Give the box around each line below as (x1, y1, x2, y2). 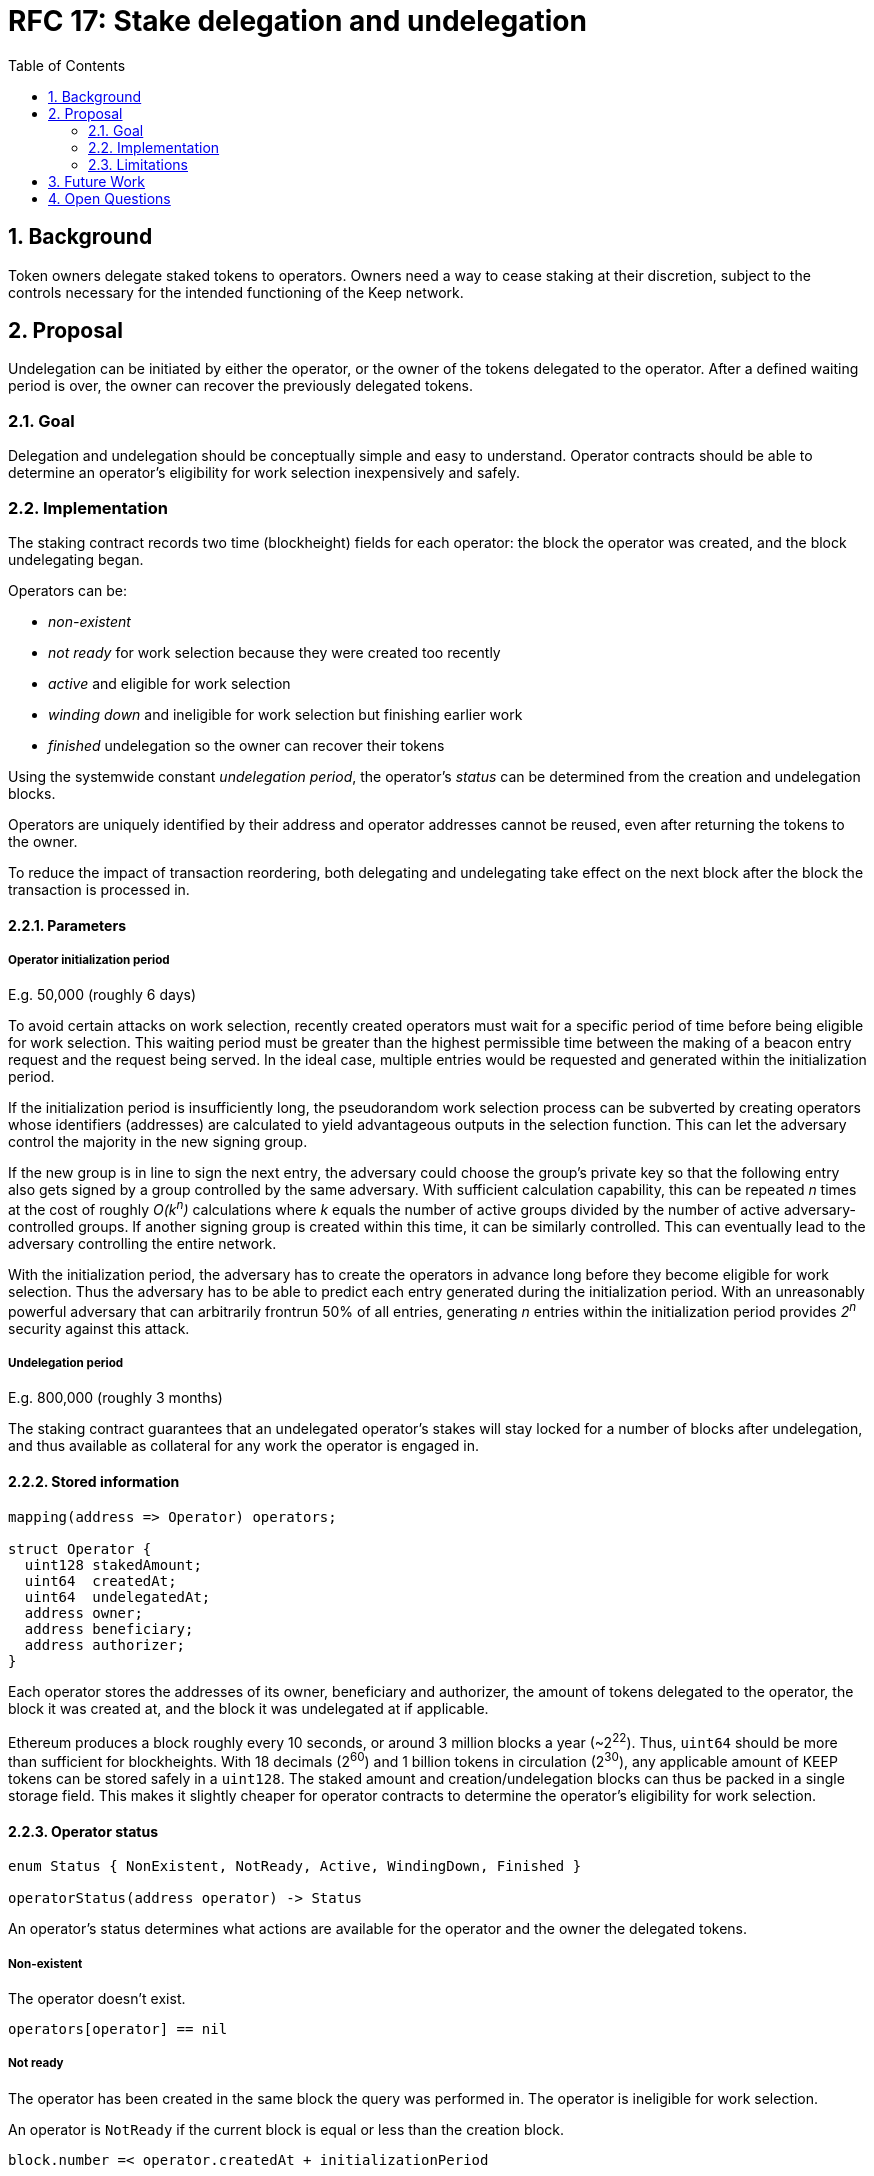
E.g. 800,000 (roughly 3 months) (8, 1389, 223, 1407)
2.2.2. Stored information (8, 1473, 180, 1491)
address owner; (24, 1604, 143, 1621)
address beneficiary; (24, 1620, 194, 1637)
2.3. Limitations (88, 155, 188, 173)
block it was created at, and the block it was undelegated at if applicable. (8, 1699, 489, 1717)
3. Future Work (48, 172, 146, 190)
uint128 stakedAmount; (24, 1556, 202, 1573)
